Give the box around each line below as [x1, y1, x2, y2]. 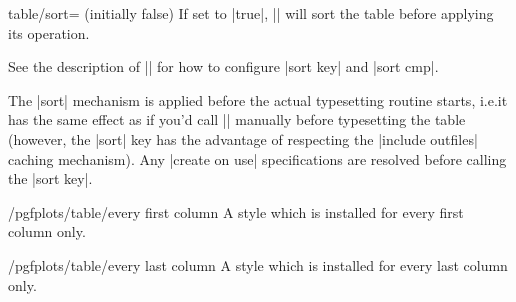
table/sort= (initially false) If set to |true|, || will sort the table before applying [8, 3, 494, 23]
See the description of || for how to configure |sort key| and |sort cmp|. [8, 56, 439, 77]
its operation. [8, 22, 90, 43]
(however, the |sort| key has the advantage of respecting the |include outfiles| [8, 128, 478, 149]
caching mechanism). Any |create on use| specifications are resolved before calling [8, 148, 507, 169]
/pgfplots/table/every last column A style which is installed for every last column [8, 254, 508, 275]
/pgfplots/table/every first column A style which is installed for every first [8, 201, 464, 222]
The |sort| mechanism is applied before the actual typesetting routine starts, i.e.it [8, 89, 508, 110]
